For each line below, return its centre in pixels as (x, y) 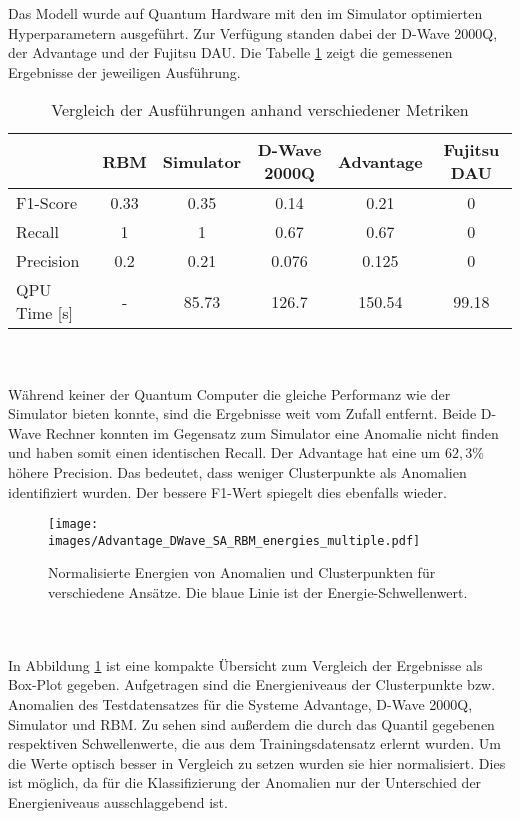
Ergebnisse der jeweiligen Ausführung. (124, 71)
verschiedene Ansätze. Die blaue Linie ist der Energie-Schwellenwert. (258, 592)
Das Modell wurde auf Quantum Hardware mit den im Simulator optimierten (245, 13)
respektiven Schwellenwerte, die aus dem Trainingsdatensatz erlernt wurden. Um (254, 743)
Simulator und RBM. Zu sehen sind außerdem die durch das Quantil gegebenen (251, 723)
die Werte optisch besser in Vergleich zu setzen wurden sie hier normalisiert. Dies (257, 762)
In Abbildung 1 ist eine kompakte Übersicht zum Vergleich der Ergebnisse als (245, 664)
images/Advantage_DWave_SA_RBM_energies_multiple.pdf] (234, 540)
